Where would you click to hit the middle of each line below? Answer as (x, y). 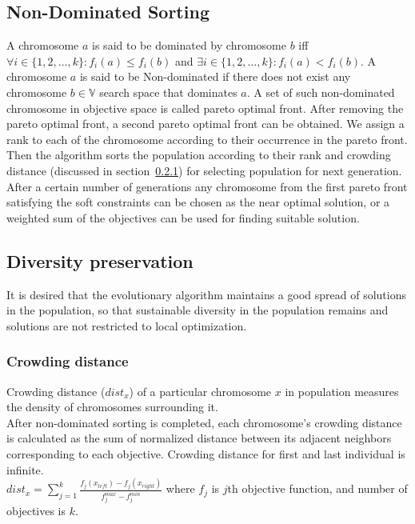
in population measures (342, 391)
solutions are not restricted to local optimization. (127, 325)
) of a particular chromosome (200, 391)
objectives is (36, 511)
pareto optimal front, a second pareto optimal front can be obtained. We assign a (206, 124)
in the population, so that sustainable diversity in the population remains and (198, 310)
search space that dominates (168, 92)
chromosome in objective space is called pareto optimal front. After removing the (205, 108)
